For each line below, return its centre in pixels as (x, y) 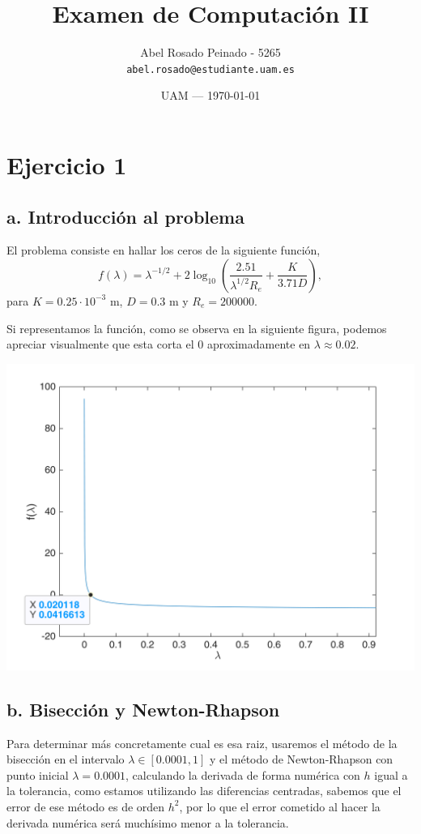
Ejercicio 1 (67, 164)
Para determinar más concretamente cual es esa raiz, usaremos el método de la (202, 743)
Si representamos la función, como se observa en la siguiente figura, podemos (197, 328)
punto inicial (38, 774)
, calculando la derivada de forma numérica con (243, 774)
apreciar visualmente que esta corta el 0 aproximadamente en (159, 344)
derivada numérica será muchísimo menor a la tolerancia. (148, 822)
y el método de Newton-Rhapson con (301, 759)
